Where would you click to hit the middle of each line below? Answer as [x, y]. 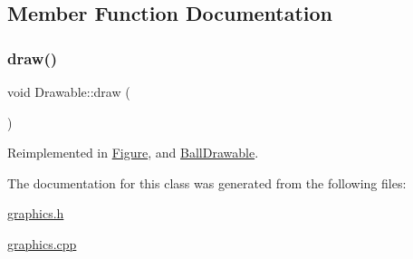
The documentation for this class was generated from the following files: [207, 182]
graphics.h [36, 213]
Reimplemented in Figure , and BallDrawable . [133, 153]
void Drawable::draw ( [69, 91]
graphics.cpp [42, 243]
